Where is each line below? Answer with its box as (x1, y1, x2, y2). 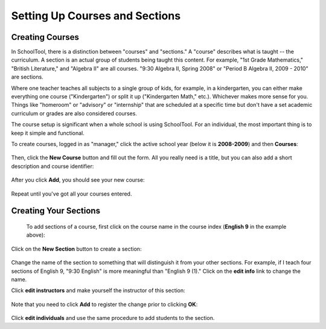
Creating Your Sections (11, 206, 101, 216)
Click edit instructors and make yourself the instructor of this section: (11, 287, 185, 294)
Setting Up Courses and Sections (11, 9, 181, 22)
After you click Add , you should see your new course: (11, 176, 145, 184)
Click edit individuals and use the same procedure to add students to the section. (11, 315, 215, 322)
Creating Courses (11, 32, 80, 42)
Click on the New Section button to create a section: (11, 245, 142, 252)
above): (26, 231, 45, 238)
